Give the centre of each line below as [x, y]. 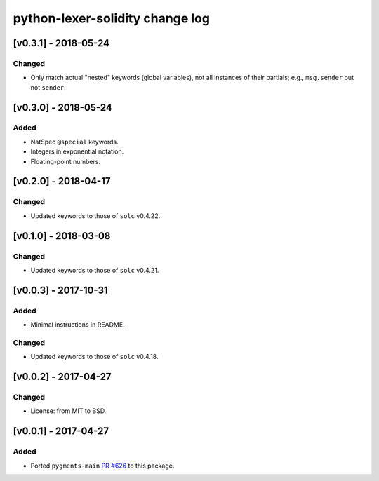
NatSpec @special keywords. [74, 142]
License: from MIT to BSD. [68, 411]
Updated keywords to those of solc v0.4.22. [95, 216]
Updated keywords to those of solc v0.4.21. [95, 270]
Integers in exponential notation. [77, 151]
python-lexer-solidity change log [112, 18]
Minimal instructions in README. [78, 325]
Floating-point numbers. [66, 161]
